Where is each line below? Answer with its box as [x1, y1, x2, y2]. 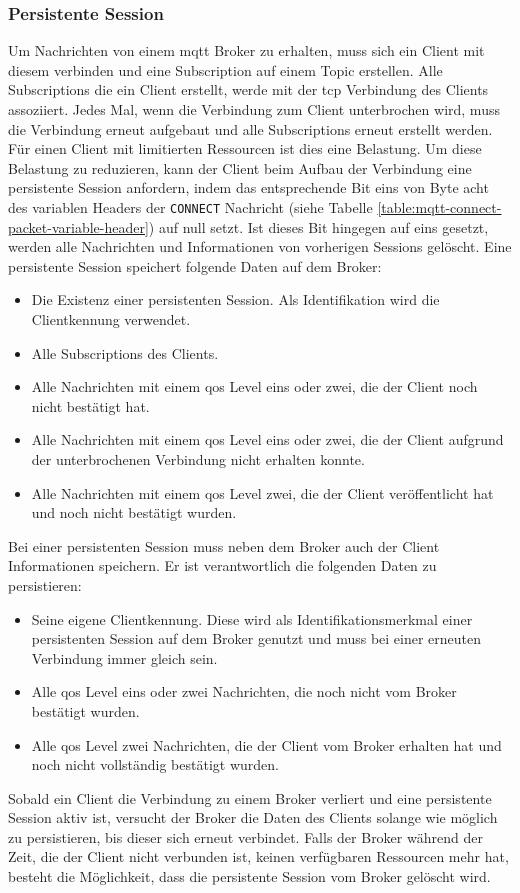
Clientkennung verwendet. [31, 309, 191, 329]
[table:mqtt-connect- [377, 196, 502, 217]
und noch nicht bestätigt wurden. [31, 502, 237, 523]
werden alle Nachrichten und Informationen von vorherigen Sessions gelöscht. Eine [8, 236, 512, 257]
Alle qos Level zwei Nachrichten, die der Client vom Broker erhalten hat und [31, 734, 502, 755]
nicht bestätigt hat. [31, 395, 150, 416]
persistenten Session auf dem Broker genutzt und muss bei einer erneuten [31, 628, 482, 649]
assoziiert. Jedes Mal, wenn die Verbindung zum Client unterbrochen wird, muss [8, 99, 500, 119]
